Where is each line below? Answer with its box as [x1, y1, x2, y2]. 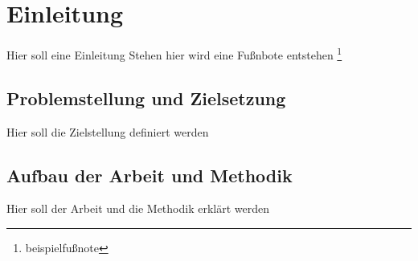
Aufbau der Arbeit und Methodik [6, 162, 293, 187]
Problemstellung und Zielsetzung [6, 85, 286, 110]
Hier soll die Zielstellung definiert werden [6, 123, 209, 140]
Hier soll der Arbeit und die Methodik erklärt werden [6, 200, 270, 217]
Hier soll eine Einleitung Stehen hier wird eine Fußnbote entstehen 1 [6, 44, 342, 63]
